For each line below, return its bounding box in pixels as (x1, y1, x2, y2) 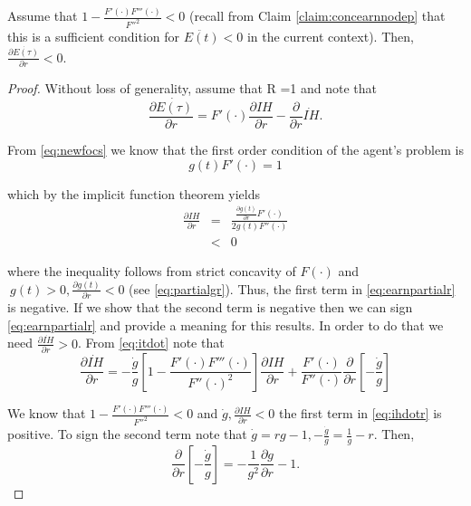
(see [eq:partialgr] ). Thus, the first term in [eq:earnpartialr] (129, 279, 456, 298)
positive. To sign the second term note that (7, 425, 247, 444)
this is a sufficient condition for (7, 27, 180, 46)
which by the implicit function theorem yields (7, 184, 260, 203)
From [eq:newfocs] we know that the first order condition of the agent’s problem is (7, 139, 464, 158)
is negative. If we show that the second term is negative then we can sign (7, 298, 413, 317)
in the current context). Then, (246, 27, 414, 46)
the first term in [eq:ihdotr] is (278, 404, 442, 423)
